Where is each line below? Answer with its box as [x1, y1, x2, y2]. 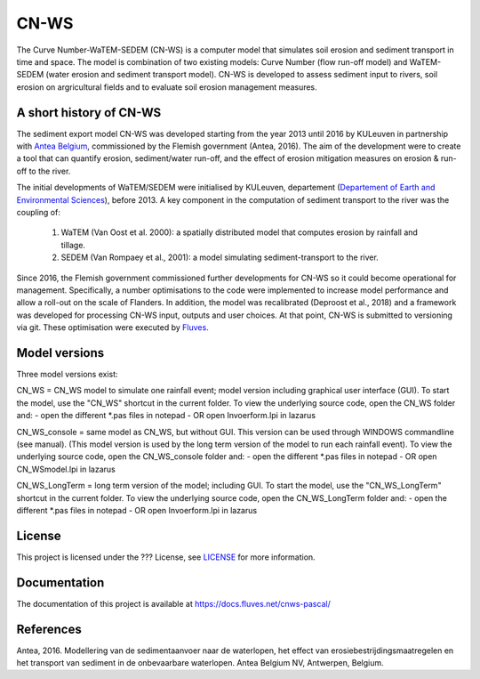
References [16, 621, 82, 636]
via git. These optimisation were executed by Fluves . [16, 322, 209, 333]
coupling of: [16, 206, 61, 217]
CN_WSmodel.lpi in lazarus [16, 464, 116, 474]
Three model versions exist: [16, 369, 119, 379]
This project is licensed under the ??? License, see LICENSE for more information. [16, 552, 316, 562]
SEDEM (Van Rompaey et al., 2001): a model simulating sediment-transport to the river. [60, 252, 380, 263]
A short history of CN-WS [16, 105, 162, 120]
